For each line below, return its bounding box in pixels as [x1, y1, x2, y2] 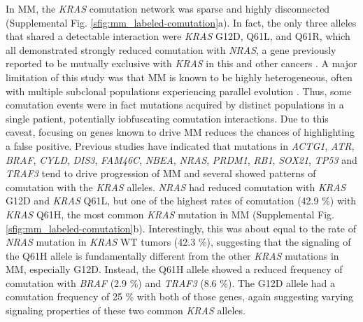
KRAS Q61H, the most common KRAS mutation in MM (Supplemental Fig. [6, 206, 335, 221]
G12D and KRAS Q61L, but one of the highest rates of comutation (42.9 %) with [6, 193, 357, 208]
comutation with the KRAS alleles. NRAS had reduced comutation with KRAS [6, 179, 346, 194]
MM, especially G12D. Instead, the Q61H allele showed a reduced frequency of [6, 262, 343, 276]
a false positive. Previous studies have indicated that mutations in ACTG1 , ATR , [6, 138, 355, 153]
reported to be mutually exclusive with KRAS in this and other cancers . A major [6, 56, 357, 71]
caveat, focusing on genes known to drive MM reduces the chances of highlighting [6, 125, 355, 139]
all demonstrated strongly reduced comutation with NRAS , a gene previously [6, 42, 336, 57]
